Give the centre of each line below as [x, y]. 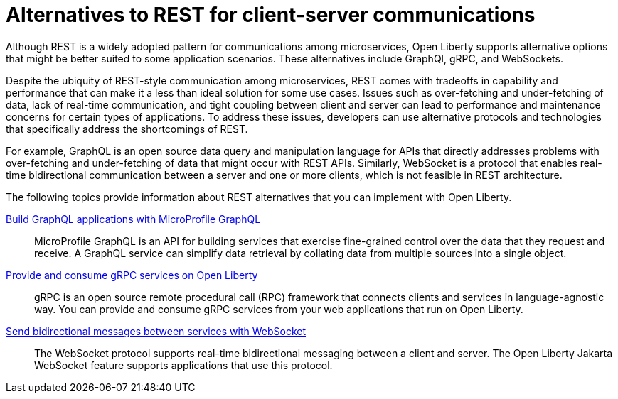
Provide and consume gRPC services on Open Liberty [132, 275]
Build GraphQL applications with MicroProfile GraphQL [133, 219]
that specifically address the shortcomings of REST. [127, 129]
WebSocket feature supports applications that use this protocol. [183, 365]
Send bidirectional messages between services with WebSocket [156, 331]
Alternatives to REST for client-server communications [271, 15]
